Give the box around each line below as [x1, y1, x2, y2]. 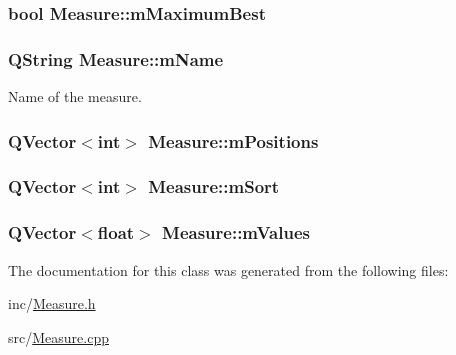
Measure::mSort [148, 174, 280, 199]
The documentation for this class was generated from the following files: [8, 259, 449, 280]
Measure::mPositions [148, 128, 319, 153]
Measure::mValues [162, 220, 310, 245]
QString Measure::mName [8, 46, 224, 71]
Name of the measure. [8, 86, 142, 107]
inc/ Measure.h [8, 293, 96, 314]
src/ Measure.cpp [8, 326, 109, 347]
